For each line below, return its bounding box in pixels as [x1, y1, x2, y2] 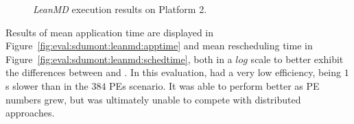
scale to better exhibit [250, 51, 344, 66]
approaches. [5, 106, 55, 120]
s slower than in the [5, 78, 88, 92]
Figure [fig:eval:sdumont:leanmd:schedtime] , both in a [5, 51, 233, 66]
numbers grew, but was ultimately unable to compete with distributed [5, 92, 301, 106]
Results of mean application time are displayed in [5, 25, 214, 39]
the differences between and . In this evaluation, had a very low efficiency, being [5, 65, 342, 79]
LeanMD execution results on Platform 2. [33, 2, 207, 16]
